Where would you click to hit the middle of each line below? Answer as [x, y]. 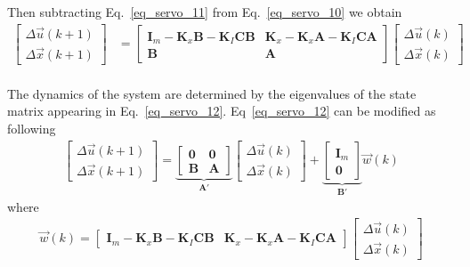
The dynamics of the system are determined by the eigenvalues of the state [212, 93]
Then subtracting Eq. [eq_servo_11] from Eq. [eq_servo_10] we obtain [205, 12]
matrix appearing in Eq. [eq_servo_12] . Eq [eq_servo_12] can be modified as [222, 111]
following [32, 128]
